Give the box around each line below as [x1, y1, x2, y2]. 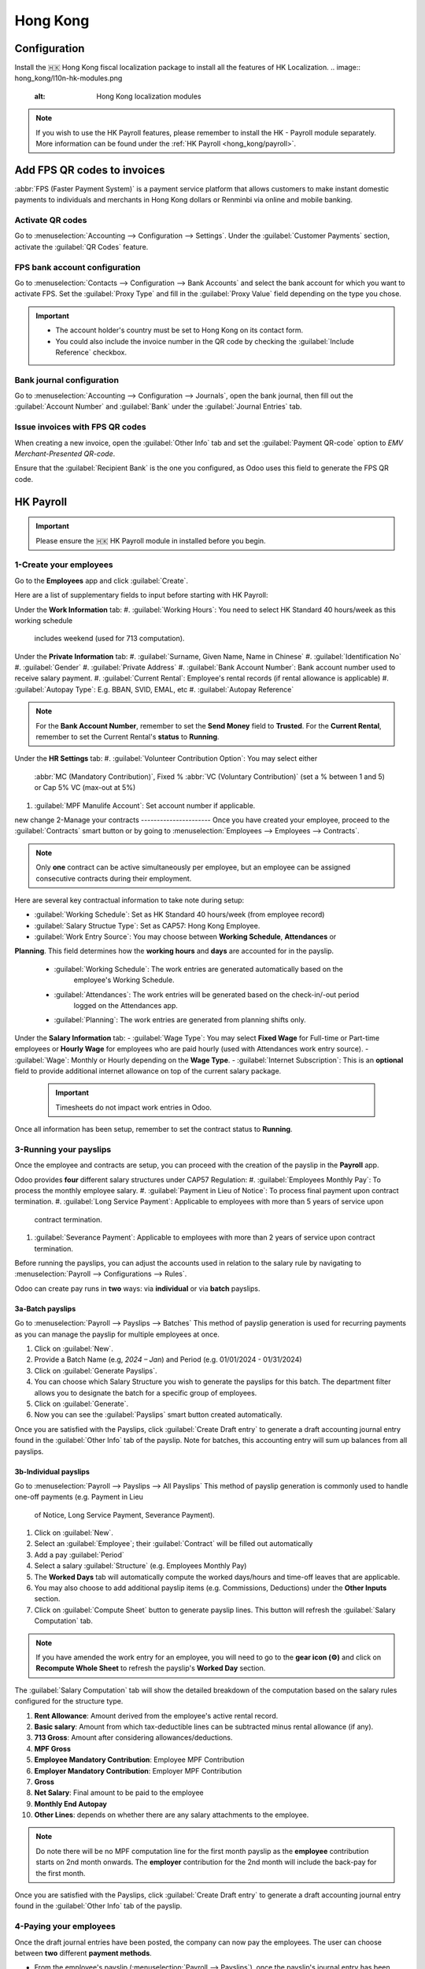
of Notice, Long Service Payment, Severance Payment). [34, 1510, 216, 1519]
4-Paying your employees [14, 1921, 116, 1932]
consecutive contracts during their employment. [35, 873, 192, 883]
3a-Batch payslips [14, 1303, 76, 1313]
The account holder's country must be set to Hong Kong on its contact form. [55, 325, 304, 335]
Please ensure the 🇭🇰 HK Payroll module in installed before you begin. [35, 536, 267, 545]
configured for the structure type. [14, 1696, 124, 1706]
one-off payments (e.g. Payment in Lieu [14, 1493, 143, 1502]
